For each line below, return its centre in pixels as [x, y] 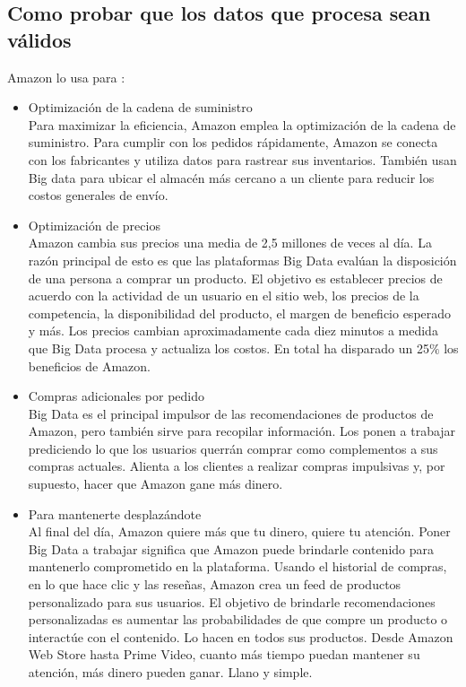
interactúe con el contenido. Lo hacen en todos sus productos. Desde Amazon [241, 636]
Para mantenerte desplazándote [115, 513]
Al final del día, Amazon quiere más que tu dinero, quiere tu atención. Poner [239, 531]
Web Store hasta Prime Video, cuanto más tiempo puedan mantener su [224, 654]
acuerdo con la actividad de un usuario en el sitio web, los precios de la [224, 296]
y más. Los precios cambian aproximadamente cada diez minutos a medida [233, 330]
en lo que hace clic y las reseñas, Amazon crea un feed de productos [215, 584]
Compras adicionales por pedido [116, 396]
